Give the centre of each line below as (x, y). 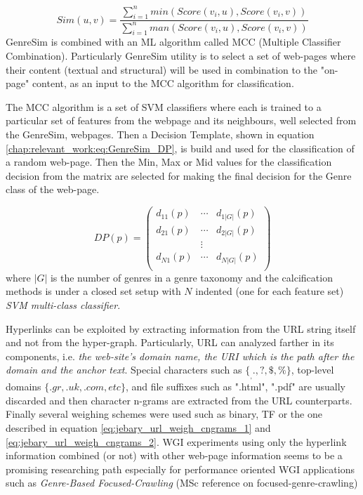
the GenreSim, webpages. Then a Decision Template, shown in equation (160, 134)
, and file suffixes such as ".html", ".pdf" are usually (235, 387)
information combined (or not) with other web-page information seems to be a (174, 455)
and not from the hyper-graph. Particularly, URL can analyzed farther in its (170, 342)
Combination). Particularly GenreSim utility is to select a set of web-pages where (181, 56)
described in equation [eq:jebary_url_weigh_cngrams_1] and (138, 427)
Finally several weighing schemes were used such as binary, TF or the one (164, 414)
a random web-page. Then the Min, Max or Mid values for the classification (169, 162)
